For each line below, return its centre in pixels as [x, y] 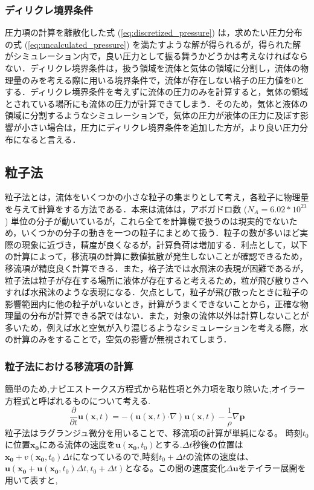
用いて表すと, [31, 479]
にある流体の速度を [77, 444]
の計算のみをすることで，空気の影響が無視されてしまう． [118, 339]
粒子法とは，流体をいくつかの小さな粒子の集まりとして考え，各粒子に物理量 [157, 197]
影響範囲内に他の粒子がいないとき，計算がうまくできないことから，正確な [152, 303]
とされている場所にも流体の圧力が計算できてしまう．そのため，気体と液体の [156, 103]
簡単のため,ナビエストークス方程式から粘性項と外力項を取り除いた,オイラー [155, 389]
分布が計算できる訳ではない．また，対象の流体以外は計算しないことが [169, 315]
